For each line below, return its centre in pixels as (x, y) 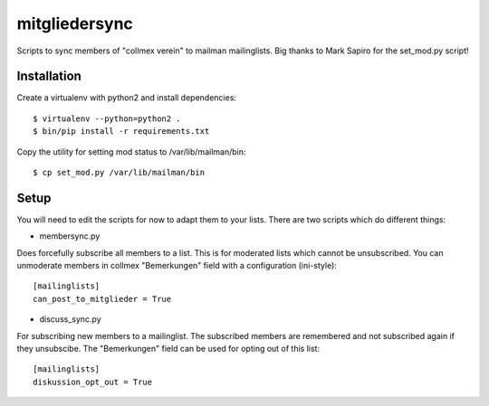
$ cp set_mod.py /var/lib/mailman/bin (119, 173)
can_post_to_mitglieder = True (102, 299)
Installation (49, 76)
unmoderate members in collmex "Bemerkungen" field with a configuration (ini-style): (177, 266)
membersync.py (70, 236)
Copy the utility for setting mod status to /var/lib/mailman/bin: (131, 151)
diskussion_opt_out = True (93, 382)
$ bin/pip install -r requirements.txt (121, 132)
